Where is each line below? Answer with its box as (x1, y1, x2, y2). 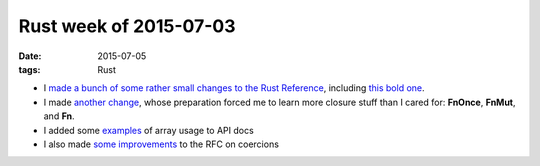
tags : (18, 63, 41, 75)
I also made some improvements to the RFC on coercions (43, 138, 280, 150)
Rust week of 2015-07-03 (18, 15, 236, 37)
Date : (18, 50, 42, 62)
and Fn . (43, 110, 75, 122)
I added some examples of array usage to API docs (43, 124, 254, 136)
